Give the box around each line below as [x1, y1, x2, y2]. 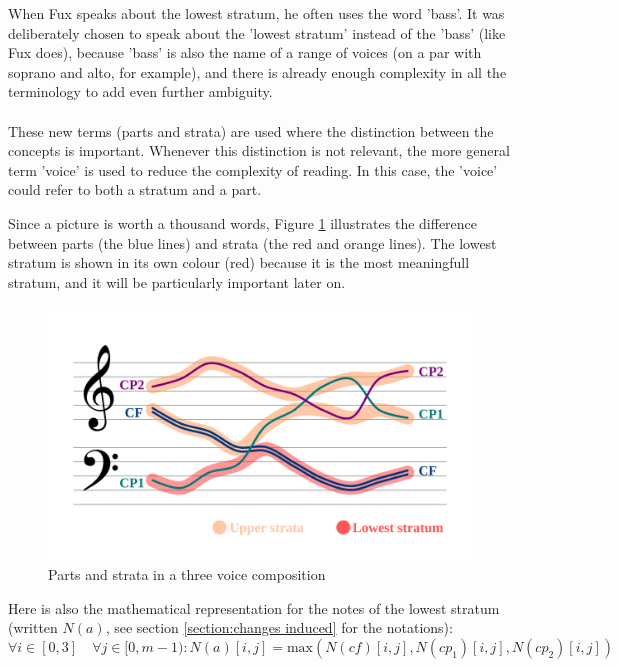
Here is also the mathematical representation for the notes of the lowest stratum [8, 597, 500, 618]
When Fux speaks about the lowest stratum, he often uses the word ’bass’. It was [8, 3, 505, 23]
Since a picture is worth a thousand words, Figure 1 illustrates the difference [8, 212, 478, 233]
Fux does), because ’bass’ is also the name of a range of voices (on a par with [8, 42, 482, 63]
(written [8, 617, 58, 638]
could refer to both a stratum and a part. [8, 179, 262, 200]
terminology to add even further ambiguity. [8, 81, 273, 102]
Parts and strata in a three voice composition [48, 564, 326, 585]
